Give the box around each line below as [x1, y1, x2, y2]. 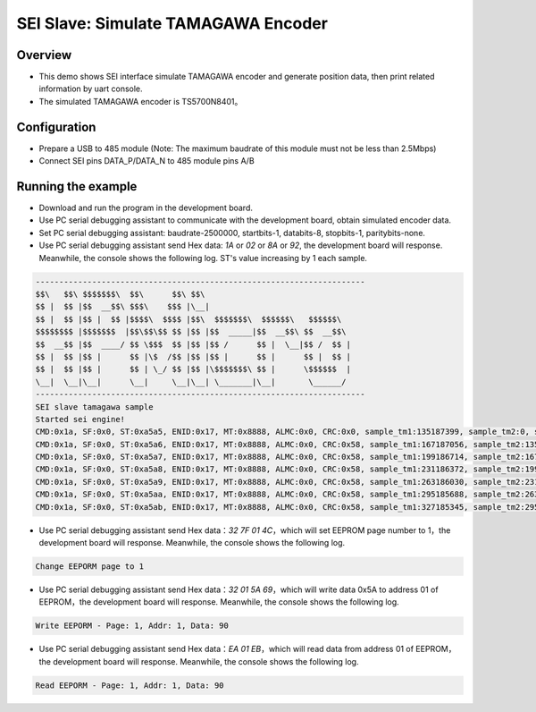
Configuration [16, 119, 96, 134]
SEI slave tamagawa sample [35, 402, 154, 411]
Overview [16, 47, 72, 63]
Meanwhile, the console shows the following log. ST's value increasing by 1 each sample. [38, 252, 368, 263]
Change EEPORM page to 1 [35, 561, 145, 572]
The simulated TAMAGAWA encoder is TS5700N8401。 [38, 96, 243, 106]
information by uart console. [38, 83, 143, 94]
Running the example [16, 179, 138, 194]
